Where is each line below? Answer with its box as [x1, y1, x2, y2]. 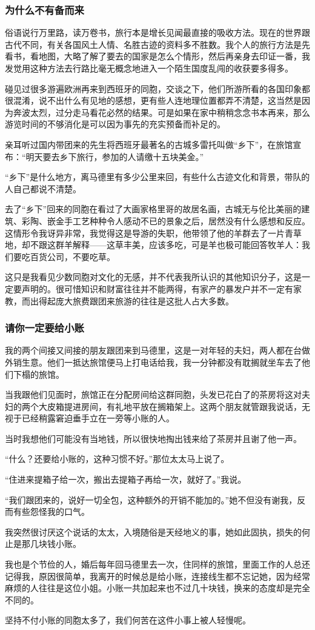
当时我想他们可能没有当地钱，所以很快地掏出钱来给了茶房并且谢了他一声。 [5, 432, 302, 444]
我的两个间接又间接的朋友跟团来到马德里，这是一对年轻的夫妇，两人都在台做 [5, 344, 310, 357]
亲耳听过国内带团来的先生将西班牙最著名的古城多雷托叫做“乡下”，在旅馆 [5, 138, 293, 150]
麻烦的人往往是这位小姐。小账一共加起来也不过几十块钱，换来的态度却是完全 [5, 581, 310, 594]
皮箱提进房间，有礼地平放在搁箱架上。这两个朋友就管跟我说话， [47, 400, 302, 412]
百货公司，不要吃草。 [30, 250, 115, 263]
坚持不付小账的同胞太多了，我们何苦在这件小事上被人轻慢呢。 [5, 614, 251, 626]
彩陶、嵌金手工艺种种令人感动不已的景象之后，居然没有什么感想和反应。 [21, 214, 310, 227]
